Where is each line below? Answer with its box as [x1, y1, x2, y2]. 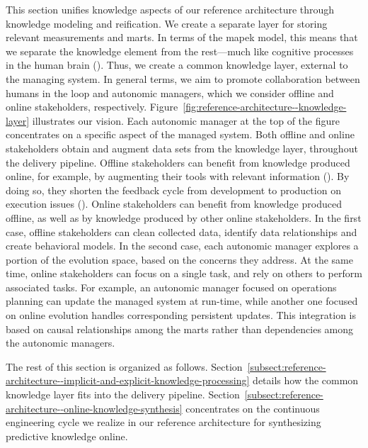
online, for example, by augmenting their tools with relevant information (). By [6, 169, 350, 184]
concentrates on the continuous [185, 401, 320, 415]
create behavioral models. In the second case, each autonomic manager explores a [6, 238, 359, 253]
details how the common [253, 373, 359, 388]
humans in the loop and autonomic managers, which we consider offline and [6, 85, 334, 100]
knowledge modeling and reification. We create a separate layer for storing [6, 16, 328, 30]
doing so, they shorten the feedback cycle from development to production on [6, 182, 341, 197]
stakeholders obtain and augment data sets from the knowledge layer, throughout [6, 140, 358, 155]
